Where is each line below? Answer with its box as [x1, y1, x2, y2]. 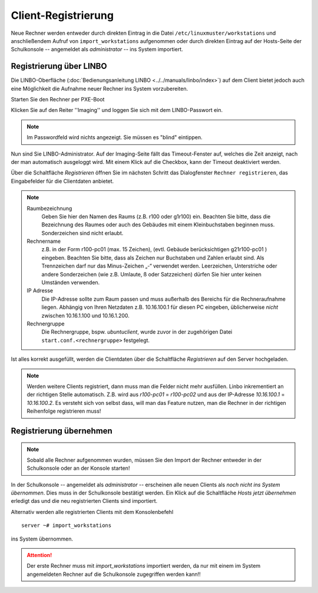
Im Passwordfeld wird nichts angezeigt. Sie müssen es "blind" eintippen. [26, 134, 203, 141]
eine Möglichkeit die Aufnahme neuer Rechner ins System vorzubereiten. [11, 85, 188, 92]
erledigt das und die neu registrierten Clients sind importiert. [11, 498, 158, 505]
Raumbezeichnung [26, 205, 72, 212]
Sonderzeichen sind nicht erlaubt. [41, 229, 124, 236]
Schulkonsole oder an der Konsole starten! [26, 464, 130, 472]
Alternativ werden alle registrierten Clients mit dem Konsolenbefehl [11, 508, 174, 515]
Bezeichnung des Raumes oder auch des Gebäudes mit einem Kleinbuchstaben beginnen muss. [41, 221, 275, 228]
